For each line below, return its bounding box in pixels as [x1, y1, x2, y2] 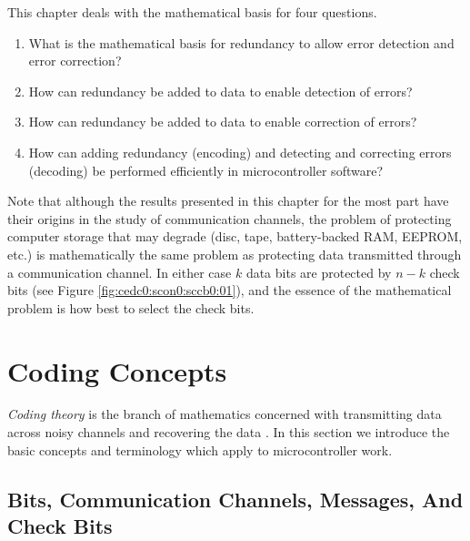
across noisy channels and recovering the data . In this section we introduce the [7, 423, 450, 442]
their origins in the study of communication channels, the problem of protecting [7, 209, 452, 228]
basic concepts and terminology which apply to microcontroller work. [7, 440, 393, 459]
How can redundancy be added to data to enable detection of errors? [28, 81, 413, 100]
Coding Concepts [7, 352, 227, 389]
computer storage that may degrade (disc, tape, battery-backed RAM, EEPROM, [7, 227, 463, 246]
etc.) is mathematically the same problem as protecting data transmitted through [7, 244, 462, 263]
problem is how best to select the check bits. [7, 298, 255, 317]
